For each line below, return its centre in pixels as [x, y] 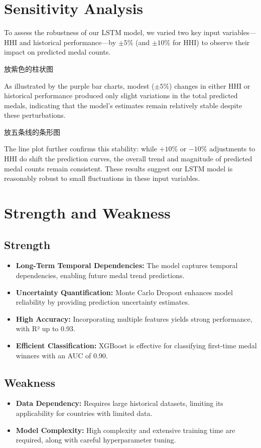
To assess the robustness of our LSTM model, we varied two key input [112, 32]
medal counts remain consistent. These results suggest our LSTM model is [118, 168]
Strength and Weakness [87, 213]
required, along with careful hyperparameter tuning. [96, 440]
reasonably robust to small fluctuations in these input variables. [102, 178]
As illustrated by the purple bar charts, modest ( [79, 85]
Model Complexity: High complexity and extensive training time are [125, 430]
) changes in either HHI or [210, 85]
